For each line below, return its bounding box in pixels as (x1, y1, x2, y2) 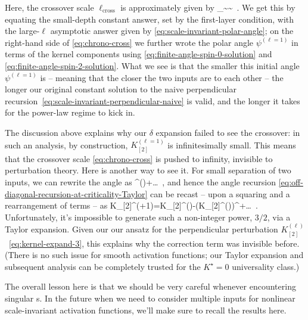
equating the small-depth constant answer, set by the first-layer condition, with (5, 13, 294, 25)
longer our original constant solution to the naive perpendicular (5, 83, 237, 95)
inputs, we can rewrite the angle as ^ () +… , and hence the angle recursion (5, 175, 276, 188)
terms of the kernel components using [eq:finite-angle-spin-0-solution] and (5, 48, 272, 60)
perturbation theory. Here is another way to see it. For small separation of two (5, 164, 291, 176)
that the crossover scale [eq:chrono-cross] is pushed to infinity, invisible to (5, 152, 273, 164)
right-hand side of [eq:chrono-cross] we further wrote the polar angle (5, 36, 254, 48)
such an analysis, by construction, (5, 138, 128, 151)
